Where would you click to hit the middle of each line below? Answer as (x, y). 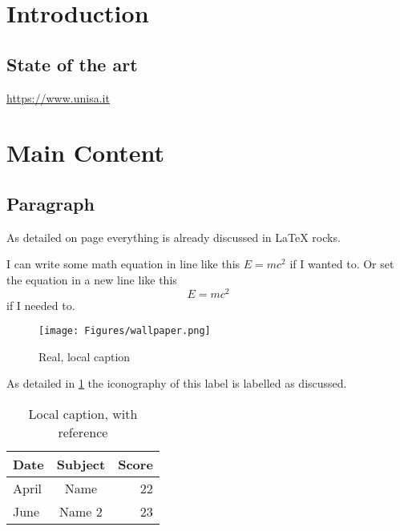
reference (83, 432)
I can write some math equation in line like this (123, 264)
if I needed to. (41, 305)
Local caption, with (83, 414)
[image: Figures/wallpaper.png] (125, 331)
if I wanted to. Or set (342, 264)
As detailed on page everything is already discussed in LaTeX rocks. (174, 237)
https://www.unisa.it (58, 97)
